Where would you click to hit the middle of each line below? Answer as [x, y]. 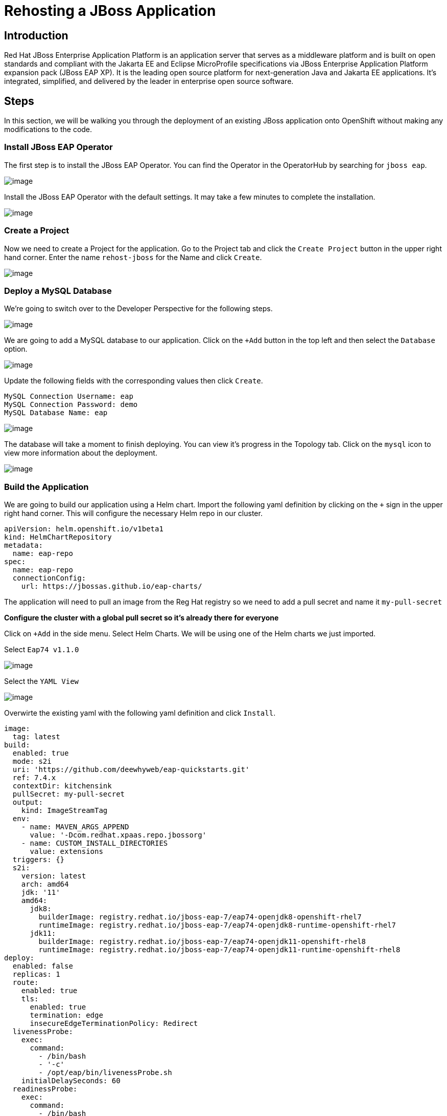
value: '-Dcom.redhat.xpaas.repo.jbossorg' [118, 835]
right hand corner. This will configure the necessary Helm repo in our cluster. [133, 513]
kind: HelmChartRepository [58, 537]
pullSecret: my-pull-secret [69, 794]
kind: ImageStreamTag [64, 811]
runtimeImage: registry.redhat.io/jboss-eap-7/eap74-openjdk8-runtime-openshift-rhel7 [217, 925]
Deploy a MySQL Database [58, 291]
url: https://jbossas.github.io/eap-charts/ [112, 586]
